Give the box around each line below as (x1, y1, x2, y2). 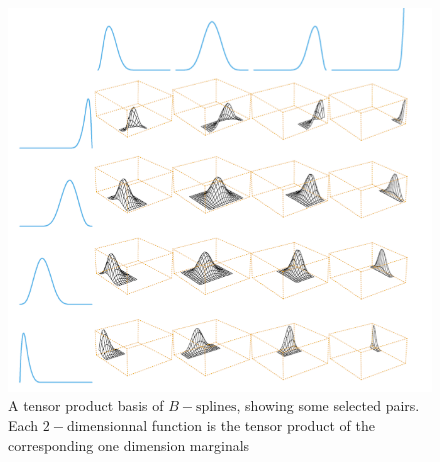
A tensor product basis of (8, 395, 164, 416)
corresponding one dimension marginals (8, 434, 250, 455)
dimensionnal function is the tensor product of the (66, 414, 375, 435)
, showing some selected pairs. (236, 395, 420, 416)
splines (195, 400, 237, 415)
